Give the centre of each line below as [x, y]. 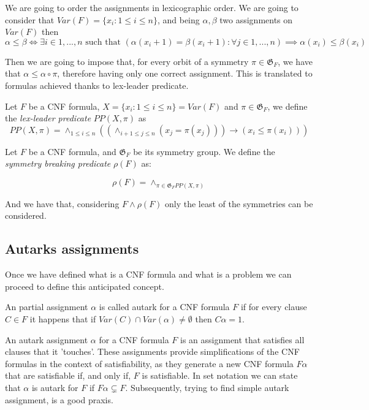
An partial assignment [47, 307]
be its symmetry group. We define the [204, 151]
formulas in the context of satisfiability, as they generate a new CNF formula [149, 363]
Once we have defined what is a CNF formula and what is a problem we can [148, 274]
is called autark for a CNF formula [164, 307]
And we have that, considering [62, 203]
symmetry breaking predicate [58, 163]
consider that [30, 19]
